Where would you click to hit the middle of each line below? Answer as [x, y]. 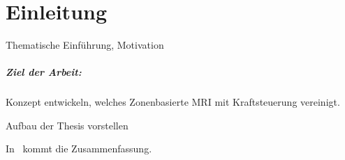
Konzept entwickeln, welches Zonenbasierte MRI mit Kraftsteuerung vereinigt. [173, 102]
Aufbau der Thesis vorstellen [67, 125]
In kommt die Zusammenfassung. [79, 149]
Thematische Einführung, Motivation [85, 45]
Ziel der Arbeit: [44, 72]
